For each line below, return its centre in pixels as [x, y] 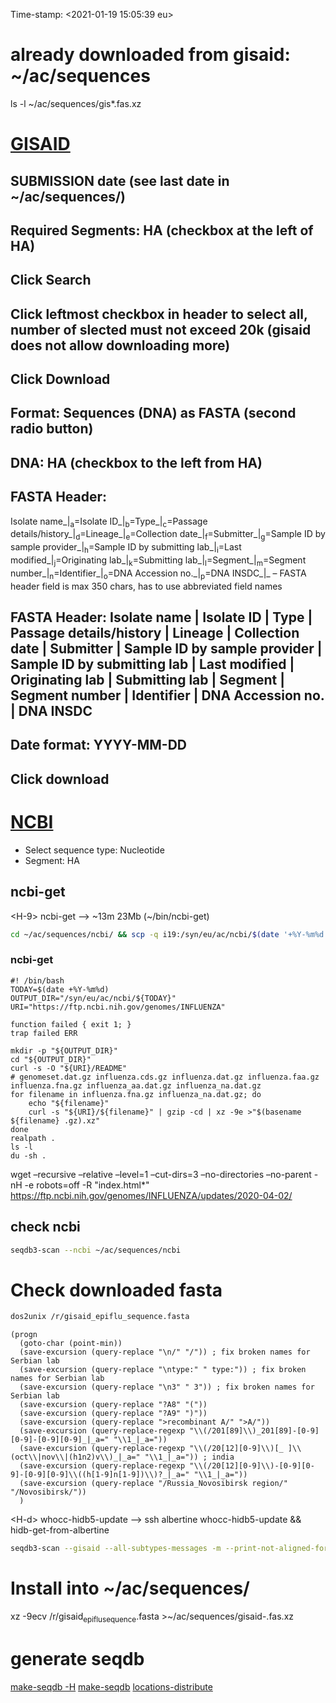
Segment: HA [52, 860]
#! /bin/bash [37, 980]
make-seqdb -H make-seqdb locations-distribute [111, 1686]
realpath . [33, 1138]
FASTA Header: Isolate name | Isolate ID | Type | [161, 617]
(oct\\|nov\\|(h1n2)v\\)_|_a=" [75, 1457]
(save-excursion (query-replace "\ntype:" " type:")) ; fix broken [163, 1370]
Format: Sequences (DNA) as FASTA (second [153, 413]
